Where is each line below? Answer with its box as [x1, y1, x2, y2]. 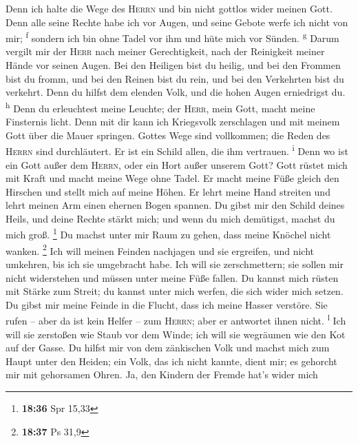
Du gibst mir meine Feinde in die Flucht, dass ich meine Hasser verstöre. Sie [6, 297, 328, 311]
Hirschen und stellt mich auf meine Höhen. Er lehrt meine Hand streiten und [6, 184, 330, 198]
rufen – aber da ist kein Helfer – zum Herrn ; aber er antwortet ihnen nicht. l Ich [6, 311, 346, 327]
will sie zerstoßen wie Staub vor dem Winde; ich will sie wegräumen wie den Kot [6, 327, 346, 341]
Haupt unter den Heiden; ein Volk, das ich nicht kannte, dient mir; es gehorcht [6, 353, 337, 368]
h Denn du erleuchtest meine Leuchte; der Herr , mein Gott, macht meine [6, 99, 315, 115]
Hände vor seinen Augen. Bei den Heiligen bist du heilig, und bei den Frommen [6, 58, 341, 72]
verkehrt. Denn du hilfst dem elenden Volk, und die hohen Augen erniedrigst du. [6, 85, 346, 99]
